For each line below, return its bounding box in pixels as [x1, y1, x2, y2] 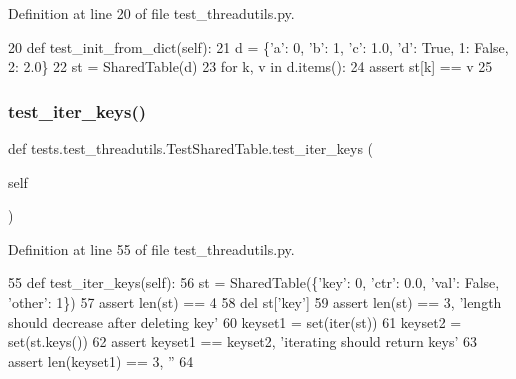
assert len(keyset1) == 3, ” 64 [8, 350, 194, 371]
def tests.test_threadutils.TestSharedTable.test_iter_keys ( [8, 138, 374, 158]
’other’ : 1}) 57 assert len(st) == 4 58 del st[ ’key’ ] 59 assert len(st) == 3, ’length [8, 291, 502, 312]
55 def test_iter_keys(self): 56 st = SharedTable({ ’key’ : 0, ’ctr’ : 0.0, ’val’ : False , [8, 272, 500, 293]
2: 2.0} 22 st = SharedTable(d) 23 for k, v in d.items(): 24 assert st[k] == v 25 [8, 56, 493, 77]
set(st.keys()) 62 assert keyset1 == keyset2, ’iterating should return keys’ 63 [8, 331, 478, 352]
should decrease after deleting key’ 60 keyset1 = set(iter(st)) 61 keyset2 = [8, 311, 462, 332]
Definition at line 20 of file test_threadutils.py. [8, 3, 295, 23]
